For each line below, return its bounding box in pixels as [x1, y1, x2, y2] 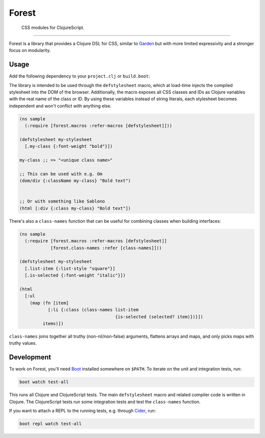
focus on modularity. [9, 47, 51, 54]
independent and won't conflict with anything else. [9, 103, 112, 109]
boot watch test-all [19, 379, 69, 385]
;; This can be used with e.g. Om [19, 171, 103, 176]
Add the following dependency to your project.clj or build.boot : [9, 73, 150, 79]
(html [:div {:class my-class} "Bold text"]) [19, 205, 131, 211]
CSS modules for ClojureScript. [21, 25, 84, 30]
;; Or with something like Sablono [19, 199, 105, 204]
